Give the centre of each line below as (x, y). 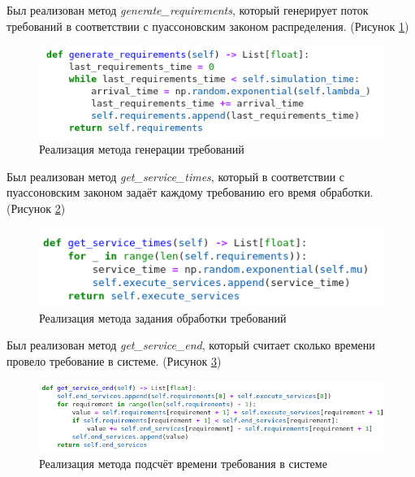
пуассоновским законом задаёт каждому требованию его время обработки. (190, 192)
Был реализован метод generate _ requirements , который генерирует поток (188, 10)
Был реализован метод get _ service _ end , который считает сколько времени (191, 345)
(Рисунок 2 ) (36, 208)
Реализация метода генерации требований (142, 149)
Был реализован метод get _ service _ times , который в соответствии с (176, 176)
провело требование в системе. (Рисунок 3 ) (114, 360)
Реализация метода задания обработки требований (163, 317)
